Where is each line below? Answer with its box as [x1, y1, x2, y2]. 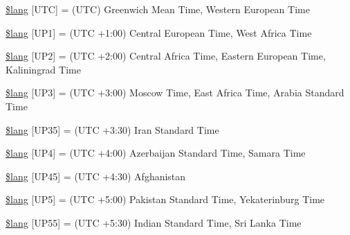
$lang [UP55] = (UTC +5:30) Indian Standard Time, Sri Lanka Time [6, 215, 302, 229]
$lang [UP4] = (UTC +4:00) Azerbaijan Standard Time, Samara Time [6, 146, 306, 160]
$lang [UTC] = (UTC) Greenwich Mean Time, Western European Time [6, 2, 310, 16]
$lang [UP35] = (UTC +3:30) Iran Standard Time [6, 122, 219, 137]
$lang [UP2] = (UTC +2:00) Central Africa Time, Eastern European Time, [6, 49, 326, 63]
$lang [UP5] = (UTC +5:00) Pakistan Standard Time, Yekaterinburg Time [6, 192, 325, 207]
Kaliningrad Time [6, 62, 81, 76]
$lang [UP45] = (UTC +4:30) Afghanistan [6, 168, 186, 183]
